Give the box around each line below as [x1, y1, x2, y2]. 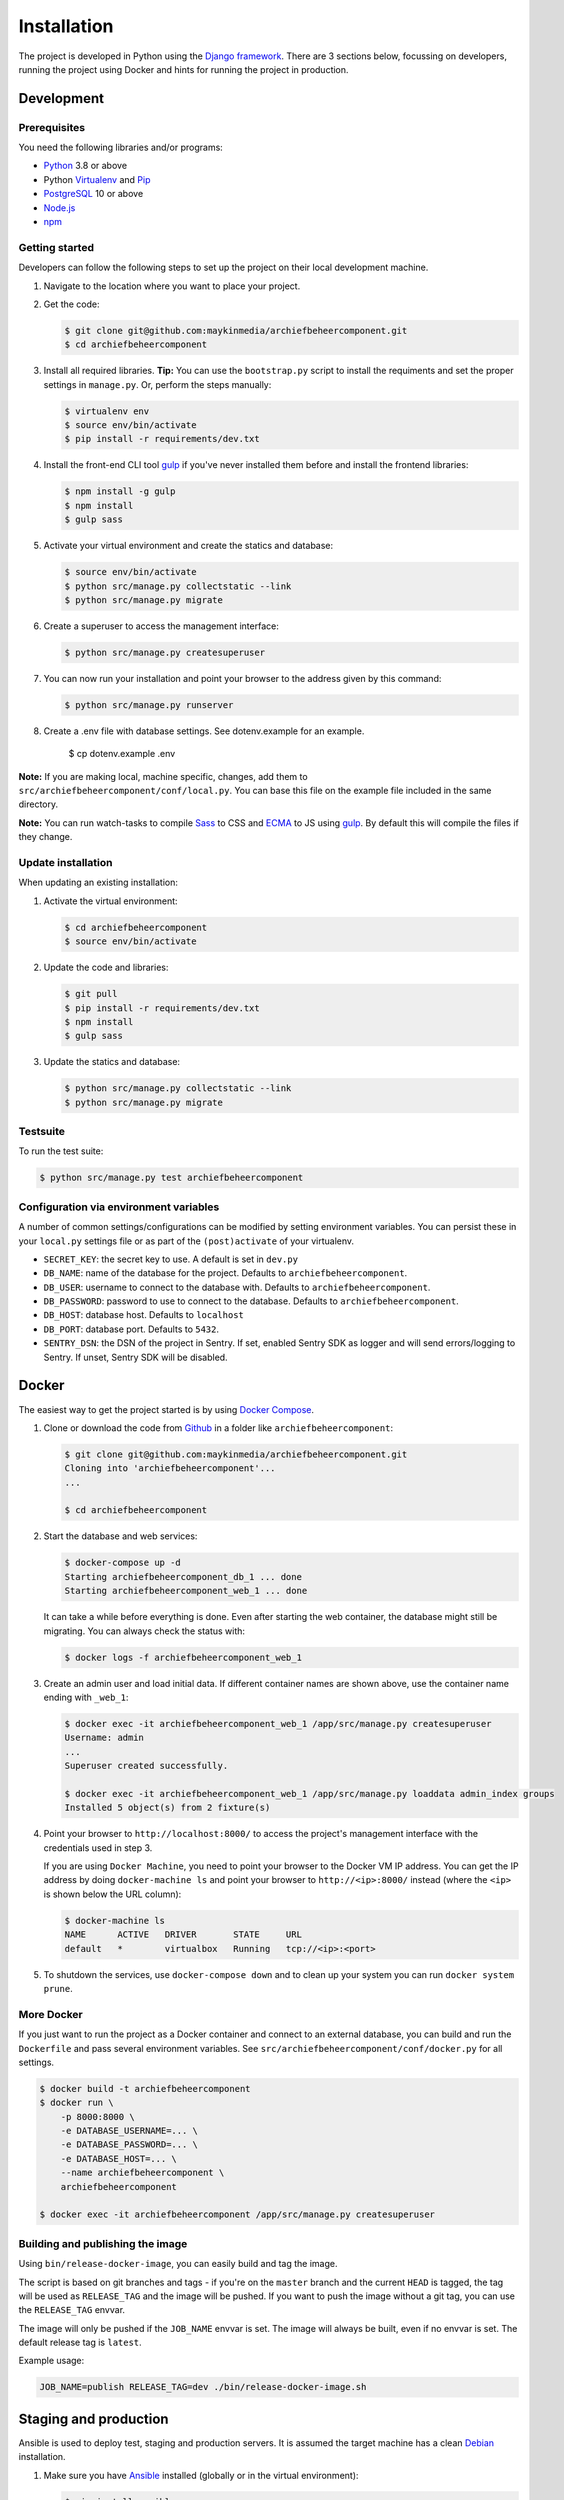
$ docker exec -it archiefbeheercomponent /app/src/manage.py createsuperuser [39, 2209, 435, 2220]
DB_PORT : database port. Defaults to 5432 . [43, 1323, 220, 1335]
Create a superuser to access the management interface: [43, 620, 279, 632]
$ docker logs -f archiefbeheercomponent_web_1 [64, 1651, 302, 1663]
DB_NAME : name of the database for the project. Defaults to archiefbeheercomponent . [43, 1267, 408, 1279]
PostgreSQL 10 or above [43, 188, 144, 200]
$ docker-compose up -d [64, 1557, 182, 1569]
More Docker [18, 2007, 84, 2021]
